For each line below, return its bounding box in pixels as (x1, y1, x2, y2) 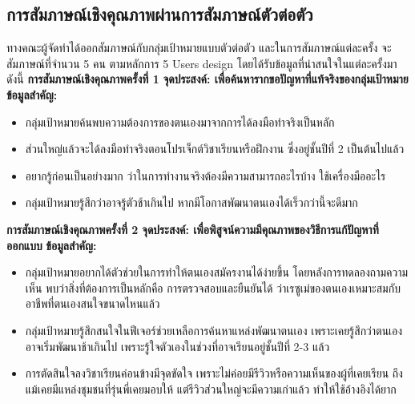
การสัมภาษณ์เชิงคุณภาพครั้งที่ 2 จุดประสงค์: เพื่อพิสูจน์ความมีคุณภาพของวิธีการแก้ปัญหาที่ (6, 220, 379, 237)
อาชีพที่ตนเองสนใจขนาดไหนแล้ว (25, 295, 160, 312)
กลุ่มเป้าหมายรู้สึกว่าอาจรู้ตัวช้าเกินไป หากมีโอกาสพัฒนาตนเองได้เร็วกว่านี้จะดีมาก (25, 194, 358, 211)
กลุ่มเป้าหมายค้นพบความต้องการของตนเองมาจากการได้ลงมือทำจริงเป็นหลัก (25, 113, 335, 130)
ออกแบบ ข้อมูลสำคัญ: (6, 236, 97, 253)
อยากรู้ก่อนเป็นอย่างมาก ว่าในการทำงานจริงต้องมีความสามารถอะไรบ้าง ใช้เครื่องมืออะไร (25, 167, 386, 184)
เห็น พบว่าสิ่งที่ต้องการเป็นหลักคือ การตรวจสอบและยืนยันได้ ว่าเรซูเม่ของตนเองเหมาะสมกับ (25, 279, 401, 296)
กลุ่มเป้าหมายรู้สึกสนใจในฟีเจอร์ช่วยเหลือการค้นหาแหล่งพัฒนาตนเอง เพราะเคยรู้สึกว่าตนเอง (25, 321, 403, 338)
